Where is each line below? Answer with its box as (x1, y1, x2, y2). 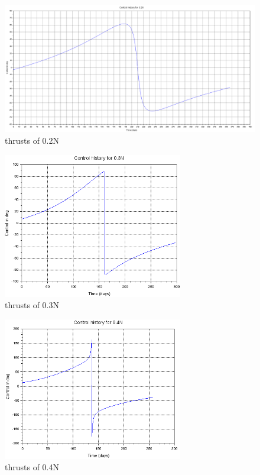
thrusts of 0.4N (5, 461, 59, 473)
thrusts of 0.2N (5, 134, 59, 146)
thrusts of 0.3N (5, 299, 59, 311)
